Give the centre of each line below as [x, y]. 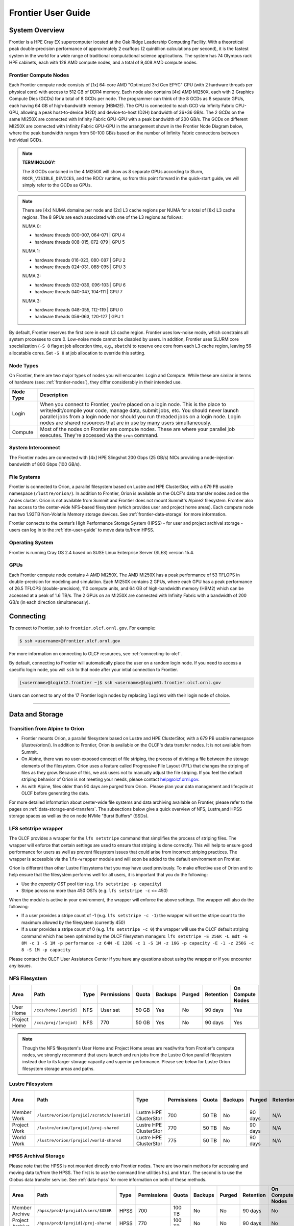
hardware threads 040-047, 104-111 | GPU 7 [78, 292]
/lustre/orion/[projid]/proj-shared [78, 1128]
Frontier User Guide [50, 13]
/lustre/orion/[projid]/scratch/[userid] [84, 1115]
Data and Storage [36, 714]
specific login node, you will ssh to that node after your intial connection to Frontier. [94, 669]
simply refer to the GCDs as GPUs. [57, 185]
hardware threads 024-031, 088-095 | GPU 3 [80, 267]
